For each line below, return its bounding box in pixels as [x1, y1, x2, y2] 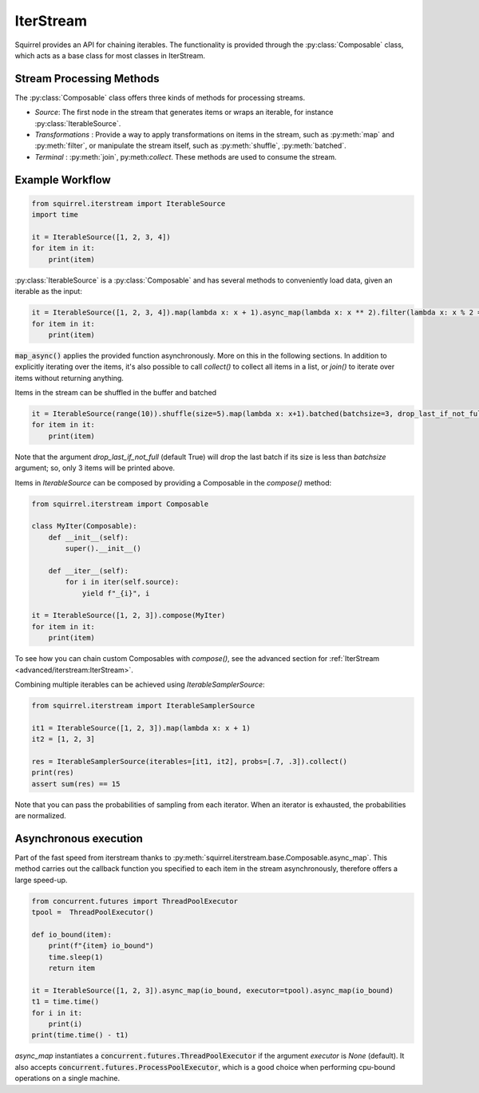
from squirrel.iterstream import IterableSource [31, 199, 226, 208]
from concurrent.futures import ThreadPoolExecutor [31, 897, 239, 905]
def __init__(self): [48, 533, 129, 542]
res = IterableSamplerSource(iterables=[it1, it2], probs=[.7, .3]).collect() [31, 757, 347, 766]
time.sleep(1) [48, 952, 104, 961]
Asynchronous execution [14, 831, 144, 845]
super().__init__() [65, 544, 141, 553]
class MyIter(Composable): [31, 521, 137, 531]
